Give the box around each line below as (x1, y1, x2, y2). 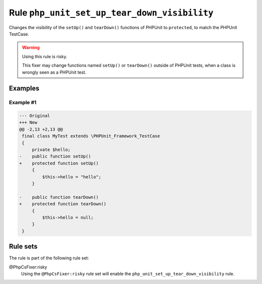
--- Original (19, 113, 50, 119)
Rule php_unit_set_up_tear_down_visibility (9, 7, 213, 18)
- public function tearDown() (19, 194, 99, 200)
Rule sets (9, 242, 38, 251)
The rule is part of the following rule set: (9, 255, 89, 261)
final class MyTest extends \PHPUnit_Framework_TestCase (22, 133, 160, 139)
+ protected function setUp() (19, 160, 99, 166)
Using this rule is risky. (22, 53, 67, 59)
